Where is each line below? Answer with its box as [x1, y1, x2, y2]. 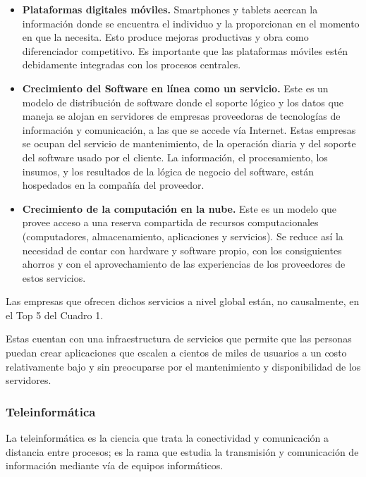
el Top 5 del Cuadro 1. [6, 307, 104, 322]
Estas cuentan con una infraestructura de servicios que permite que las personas [6, 331, 352, 346]
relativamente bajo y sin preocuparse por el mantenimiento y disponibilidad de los [6, 359, 361, 373]
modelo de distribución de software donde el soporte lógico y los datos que [22, 94, 343, 109]
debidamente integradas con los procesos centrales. [22, 57, 241, 72]
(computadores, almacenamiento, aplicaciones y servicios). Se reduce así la [22, 228, 343, 243]
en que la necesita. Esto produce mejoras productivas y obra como [22, 30, 309, 44]
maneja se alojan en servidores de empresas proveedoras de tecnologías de [22, 109, 341, 123]
